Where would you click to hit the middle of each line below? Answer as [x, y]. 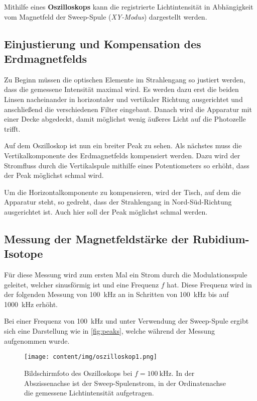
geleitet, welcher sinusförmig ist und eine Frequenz [82, 284]
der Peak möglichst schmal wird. [54, 175]
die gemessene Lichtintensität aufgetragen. [89, 393]
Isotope [24, 254]
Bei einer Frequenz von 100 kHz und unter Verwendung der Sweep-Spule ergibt [126, 321]
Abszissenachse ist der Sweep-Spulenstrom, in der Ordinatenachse [125, 383]
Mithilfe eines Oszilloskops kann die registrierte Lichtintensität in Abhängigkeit [129, 7]
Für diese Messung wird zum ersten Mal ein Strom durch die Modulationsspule [126, 275]
